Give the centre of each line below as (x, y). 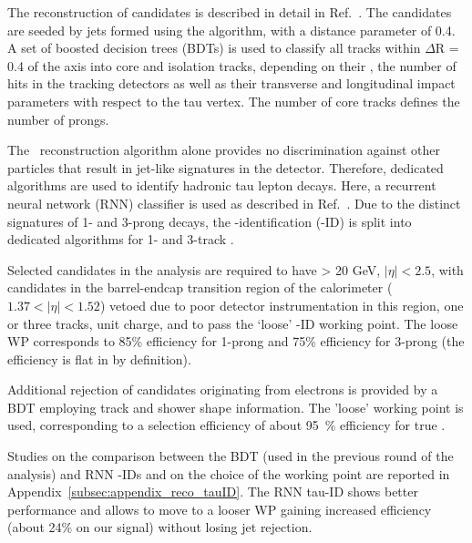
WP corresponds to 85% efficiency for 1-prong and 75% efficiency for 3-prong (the (236, 341)
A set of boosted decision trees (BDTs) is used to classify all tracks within (214, 48)
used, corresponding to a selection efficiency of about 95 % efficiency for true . (226, 425)
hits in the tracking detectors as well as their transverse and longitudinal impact (231, 83)
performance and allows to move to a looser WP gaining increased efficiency (220, 509)
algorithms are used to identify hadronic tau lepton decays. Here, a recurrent (222, 185)
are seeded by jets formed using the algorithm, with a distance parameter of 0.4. (231, 30)
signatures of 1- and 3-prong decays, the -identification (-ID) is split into (210, 221)
